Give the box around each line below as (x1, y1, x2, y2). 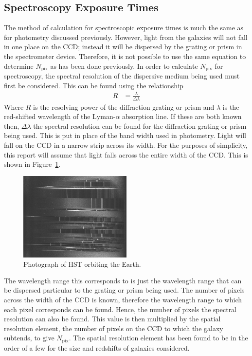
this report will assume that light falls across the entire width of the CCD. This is (4, 149, 248, 159)
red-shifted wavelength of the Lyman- (4, 111, 116, 121)
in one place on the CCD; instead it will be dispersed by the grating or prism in (4, 41, 242, 52)
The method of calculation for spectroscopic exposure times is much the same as (4, 22, 244, 33)
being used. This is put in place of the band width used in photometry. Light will (4, 130, 246, 140)
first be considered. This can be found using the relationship (4, 80, 183, 90)
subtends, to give (4, 333, 54, 343)
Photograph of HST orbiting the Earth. (23, 259, 141, 269)
